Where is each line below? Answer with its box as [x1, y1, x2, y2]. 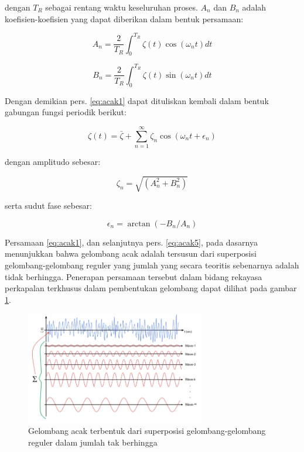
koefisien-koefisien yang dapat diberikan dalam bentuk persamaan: [5, 12, 244, 25]
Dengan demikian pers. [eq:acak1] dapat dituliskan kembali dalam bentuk [5, 94, 269, 106]
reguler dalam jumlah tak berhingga [28, 436, 158, 448]
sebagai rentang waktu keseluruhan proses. [45, 1, 198, 13]
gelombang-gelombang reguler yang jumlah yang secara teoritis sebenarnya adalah [5, 259, 299, 271]
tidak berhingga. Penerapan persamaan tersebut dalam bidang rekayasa [5, 270, 262, 282]
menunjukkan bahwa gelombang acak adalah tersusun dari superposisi [5, 247, 257, 260]
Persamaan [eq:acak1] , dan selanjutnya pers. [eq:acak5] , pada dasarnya [5, 236, 258, 248]
